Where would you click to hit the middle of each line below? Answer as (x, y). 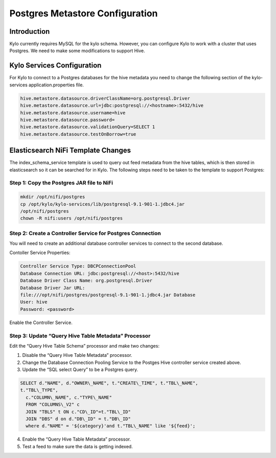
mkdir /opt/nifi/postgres (53, 197)
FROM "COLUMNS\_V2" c (53, 405)
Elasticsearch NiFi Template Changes (70, 151)
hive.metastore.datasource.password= (67, 120)
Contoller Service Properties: (40, 253)
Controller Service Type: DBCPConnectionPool (78, 266)
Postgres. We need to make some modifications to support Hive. (77, 51)
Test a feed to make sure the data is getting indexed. (77, 446)
